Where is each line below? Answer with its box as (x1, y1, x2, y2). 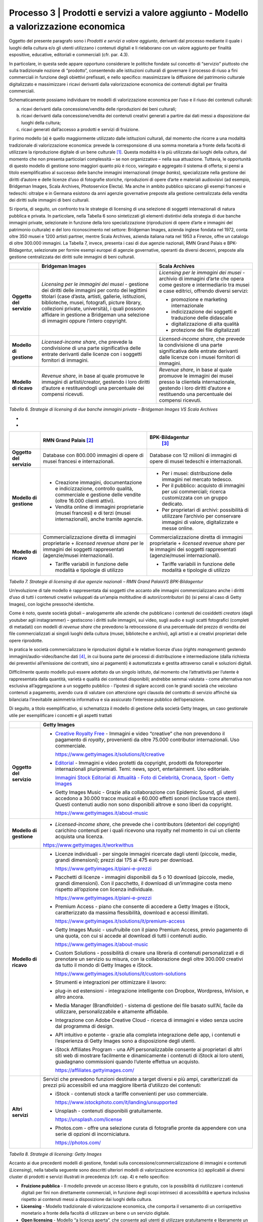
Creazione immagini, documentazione (55, 479, 142, 486)
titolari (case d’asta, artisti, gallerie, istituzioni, (41, 293, 146, 300)
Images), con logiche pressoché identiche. (9, 601, 94, 607)
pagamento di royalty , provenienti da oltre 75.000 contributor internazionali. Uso (55, 736, 240, 743)
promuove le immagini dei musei (159, 372, 233, 379)
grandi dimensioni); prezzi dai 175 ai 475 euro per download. (55, 857, 194, 864)
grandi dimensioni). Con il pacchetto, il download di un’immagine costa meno (55, 880, 232, 887)
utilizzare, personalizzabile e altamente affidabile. (55, 1008, 169, 1015)
